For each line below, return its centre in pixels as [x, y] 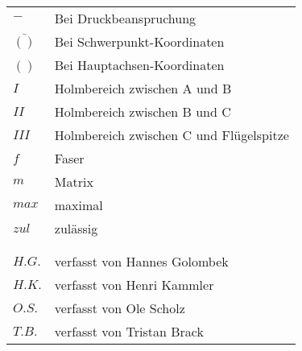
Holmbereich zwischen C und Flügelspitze [172, 135]
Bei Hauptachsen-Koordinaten [139, 65]
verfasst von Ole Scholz [120, 308]
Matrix [74, 182]
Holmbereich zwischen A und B [143, 88]
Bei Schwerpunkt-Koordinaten [139, 41]
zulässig [76, 228]
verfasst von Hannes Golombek [141, 261]
